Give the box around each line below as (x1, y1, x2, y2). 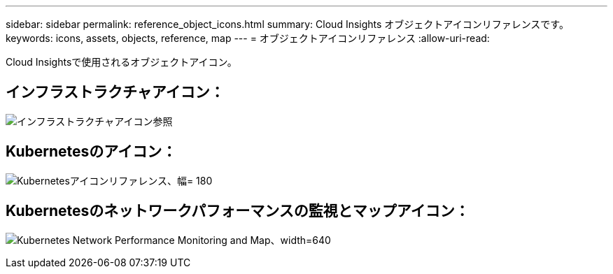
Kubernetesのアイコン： (6, 143, 177, 161)
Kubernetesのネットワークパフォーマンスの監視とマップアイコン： (6, 202, 470, 220)
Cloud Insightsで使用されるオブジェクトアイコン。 (6, 56, 237, 68)
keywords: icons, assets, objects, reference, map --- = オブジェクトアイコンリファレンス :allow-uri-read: (6, 32, 490, 44)
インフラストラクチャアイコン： (6, 83, 225, 101)
